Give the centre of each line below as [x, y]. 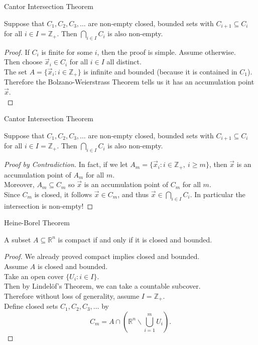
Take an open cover [34, 276]
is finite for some [67, 52]
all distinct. [124, 62]
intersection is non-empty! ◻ [49, 205]
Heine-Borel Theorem [37, 223]
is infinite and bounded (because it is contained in [160, 72]
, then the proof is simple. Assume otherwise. [166, 52]
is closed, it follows [63, 194]
